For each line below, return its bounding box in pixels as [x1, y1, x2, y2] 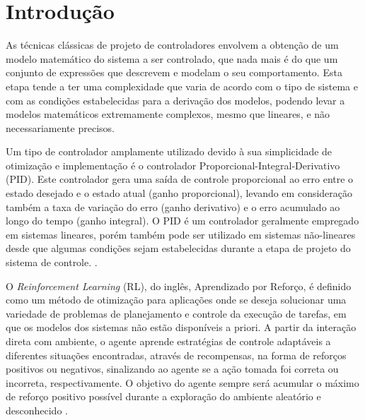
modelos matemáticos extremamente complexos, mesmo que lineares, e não [6, 107, 330, 121]
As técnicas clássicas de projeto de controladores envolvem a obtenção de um [6, 37, 339, 52]
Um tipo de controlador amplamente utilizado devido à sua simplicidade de [6, 144, 332, 159]
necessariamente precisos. [6, 120, 115, 135]
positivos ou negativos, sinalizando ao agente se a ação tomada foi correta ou [6, 361, 339, 376]
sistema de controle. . [6, 255, 98, 270]
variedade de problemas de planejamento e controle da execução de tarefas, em [6, 306, 347, 320]
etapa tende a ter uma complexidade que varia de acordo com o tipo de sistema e [6, 78, 358, 93]
